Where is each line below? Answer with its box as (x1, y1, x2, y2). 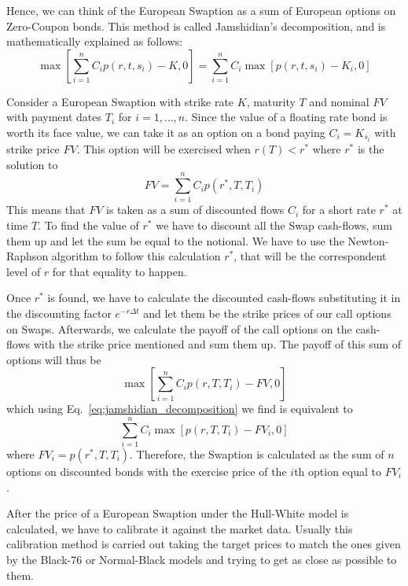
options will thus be (6, 351, 101, 367)
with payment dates (6, 109, 102, 125)
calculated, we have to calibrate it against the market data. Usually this (6, 520, 353, 536)
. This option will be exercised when (76, 141, 251, 157)
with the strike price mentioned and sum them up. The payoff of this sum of (33, 336, 402, 352)
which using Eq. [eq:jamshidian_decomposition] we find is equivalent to (6, 400, 353, 417)
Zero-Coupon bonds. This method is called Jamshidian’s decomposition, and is (6, 17, 386, 34)
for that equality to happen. (52, 263, 187, 279)
